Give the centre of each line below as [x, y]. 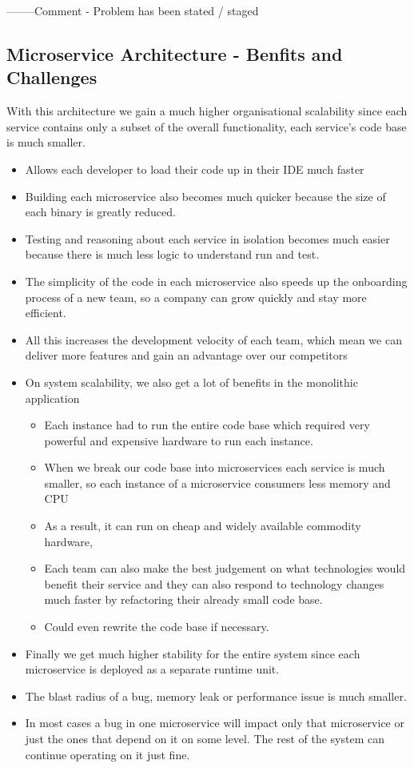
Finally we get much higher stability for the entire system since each [193, 653]
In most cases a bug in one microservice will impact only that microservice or [215, 723]
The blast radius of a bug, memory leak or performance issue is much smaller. [216, 696]
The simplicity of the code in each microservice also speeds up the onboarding [216, 281]
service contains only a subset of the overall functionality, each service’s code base [207, 126]
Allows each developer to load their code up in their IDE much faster [195, 169]
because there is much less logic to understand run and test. [172, 254]
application [52, 398]
